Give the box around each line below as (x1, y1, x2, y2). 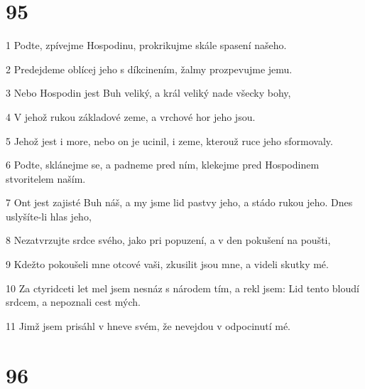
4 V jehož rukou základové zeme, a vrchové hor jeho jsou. (6, 109, 256, 124)
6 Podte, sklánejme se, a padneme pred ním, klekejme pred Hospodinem (6, 157, 320, 172)
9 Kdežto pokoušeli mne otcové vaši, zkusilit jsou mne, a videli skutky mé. (6, 257, 329, 272)
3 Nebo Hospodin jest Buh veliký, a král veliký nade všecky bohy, (6, 85, 291, 100)
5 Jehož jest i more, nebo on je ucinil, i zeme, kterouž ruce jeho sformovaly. (6, 133, 333, 148)
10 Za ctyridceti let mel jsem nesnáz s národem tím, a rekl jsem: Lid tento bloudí (6, 280, 359, 295)
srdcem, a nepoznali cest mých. (6, 294, 141, 309)
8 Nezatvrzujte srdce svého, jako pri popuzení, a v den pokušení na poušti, (6, 233, 331, 247)
